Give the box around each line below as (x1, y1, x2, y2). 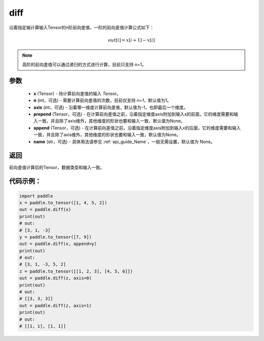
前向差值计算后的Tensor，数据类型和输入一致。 (9, 164, 105, 170)
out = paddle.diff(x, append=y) (19, 241, 97, 247)
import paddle (19, 193, 53, 198)
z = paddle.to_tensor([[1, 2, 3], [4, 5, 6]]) (19, 268, 133, 274)
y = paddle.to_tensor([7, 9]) (19, 234, 92, 240)
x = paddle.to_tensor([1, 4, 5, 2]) (19, 200, 108, 205)
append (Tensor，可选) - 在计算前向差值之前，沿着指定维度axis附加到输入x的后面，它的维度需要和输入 (33, 125, 241, 131)
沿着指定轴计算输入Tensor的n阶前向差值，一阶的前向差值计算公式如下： (9, 24, 154, 30)
